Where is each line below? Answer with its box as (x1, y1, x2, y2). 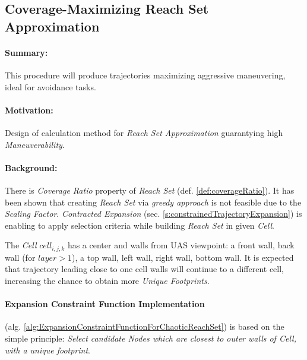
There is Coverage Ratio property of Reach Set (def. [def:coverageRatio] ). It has (5, 184, 295, 196)
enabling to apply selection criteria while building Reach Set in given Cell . (5, 219, 274, 231)
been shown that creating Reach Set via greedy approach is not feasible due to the (5, 195, 302, 208)
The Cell (5, 239, 37, 251)
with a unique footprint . (5, 343, 90, 356)
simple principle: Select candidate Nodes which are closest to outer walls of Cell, (5, 331, 296, 344)
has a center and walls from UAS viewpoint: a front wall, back (67, 239, 295, 251)
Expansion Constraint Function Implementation (5, 298, 205, 310)
